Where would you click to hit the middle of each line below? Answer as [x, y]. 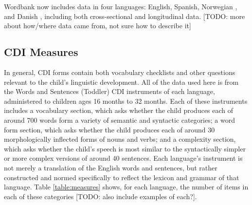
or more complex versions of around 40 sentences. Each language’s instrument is [123, 158]
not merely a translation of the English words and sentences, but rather [111, 167]
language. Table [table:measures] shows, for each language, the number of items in [126, 187]
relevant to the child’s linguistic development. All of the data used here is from [121, 82]
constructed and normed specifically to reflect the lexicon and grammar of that [122, 177]
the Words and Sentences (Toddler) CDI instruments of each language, [109, 91]
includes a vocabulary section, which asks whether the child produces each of [119, 110]
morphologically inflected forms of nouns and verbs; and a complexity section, [120, 139]
